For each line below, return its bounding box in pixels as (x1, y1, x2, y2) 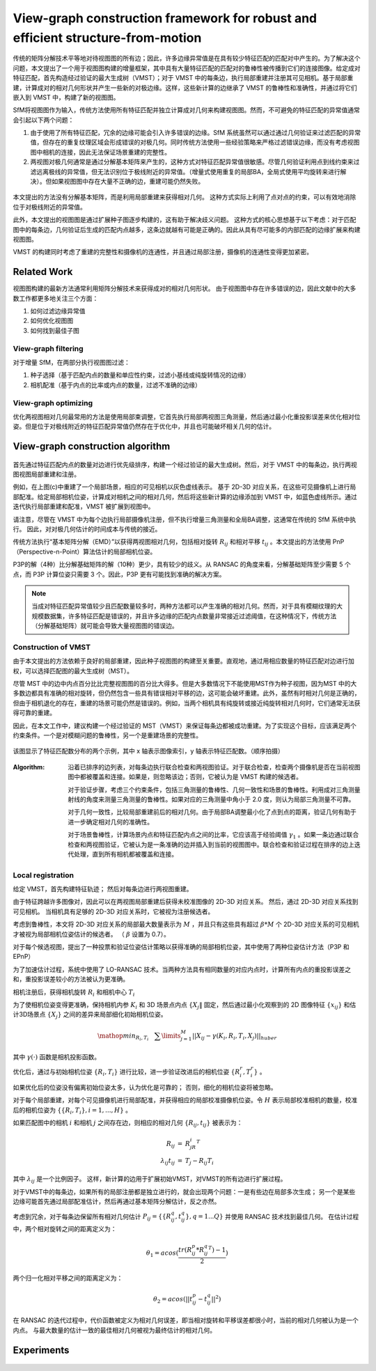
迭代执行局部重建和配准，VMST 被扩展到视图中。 (13, 502, 155, 511)
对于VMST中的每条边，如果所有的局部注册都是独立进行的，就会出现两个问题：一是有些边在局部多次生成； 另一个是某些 (13, 1187, 356, 1196)
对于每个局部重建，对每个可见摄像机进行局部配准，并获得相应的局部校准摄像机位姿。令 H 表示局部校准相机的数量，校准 (13, 1096, 358, 1104)
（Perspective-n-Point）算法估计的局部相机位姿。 (13, 547, 157, 556)
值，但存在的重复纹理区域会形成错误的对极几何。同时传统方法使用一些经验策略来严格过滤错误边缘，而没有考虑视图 (30, 138, 360, 146)
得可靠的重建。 (13, 709, 56, 717)
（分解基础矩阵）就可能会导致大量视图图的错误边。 (31, 622, 178, 630)
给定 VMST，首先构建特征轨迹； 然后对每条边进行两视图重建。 (13, 885, 193, 893)
